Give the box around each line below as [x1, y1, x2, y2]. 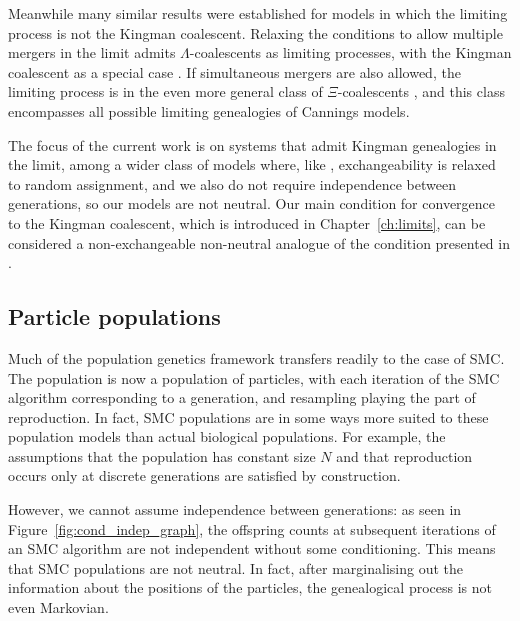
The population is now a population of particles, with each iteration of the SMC [8, 367, 500, 388]
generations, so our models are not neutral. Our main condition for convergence [8, 193, 496, 214]
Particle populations [8, 301, 221, 332]
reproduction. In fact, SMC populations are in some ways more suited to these [8, 406, 489, 427]
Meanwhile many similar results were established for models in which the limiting [8, 3, 508, 23]
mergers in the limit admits [8, 42, 176, 63]
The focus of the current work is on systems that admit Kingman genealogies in [8, 134, 497, 155]
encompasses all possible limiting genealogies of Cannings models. [8, 100, 410, 121]
